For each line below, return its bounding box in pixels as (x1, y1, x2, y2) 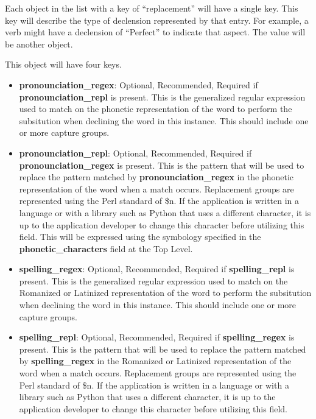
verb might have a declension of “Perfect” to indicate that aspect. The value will (5, 26, 306, 38)
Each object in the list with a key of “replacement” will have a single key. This (5, 2, 298, 14)
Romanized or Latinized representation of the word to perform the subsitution (19, 286, 312, 299)
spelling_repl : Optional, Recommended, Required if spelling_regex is (19, 331, 295, 343)
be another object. (5, 37, 73, 50)
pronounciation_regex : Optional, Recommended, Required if (19, 78, 258, 91)
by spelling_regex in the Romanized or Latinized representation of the (19, 354, 292, 367)
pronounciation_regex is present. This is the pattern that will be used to (19, 158, 304, 171)
